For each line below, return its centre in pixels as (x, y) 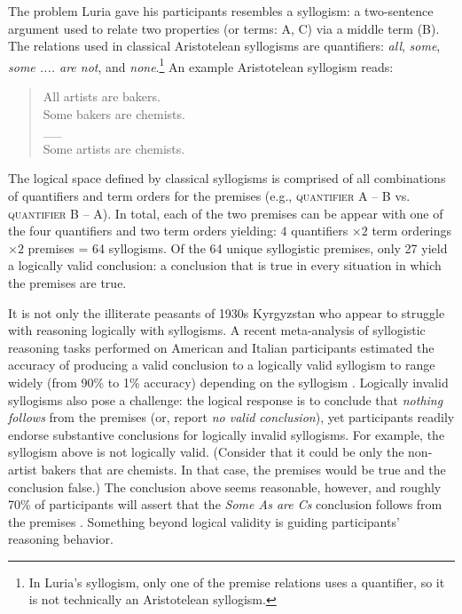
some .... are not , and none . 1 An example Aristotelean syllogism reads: (201, 65)
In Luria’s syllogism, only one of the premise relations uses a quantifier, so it (237, 582)
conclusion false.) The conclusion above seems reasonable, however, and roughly (225, 486)
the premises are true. (67, 282)
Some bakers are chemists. (114, 113)
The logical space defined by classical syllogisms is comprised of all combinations (227, 178)
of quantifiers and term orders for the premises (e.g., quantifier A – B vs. (209, 195)
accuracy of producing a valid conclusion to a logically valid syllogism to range (222, 365)
